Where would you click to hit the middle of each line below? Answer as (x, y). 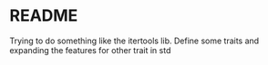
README (44, 16)
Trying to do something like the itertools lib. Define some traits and (134, 41)
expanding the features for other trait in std (90, 50)
